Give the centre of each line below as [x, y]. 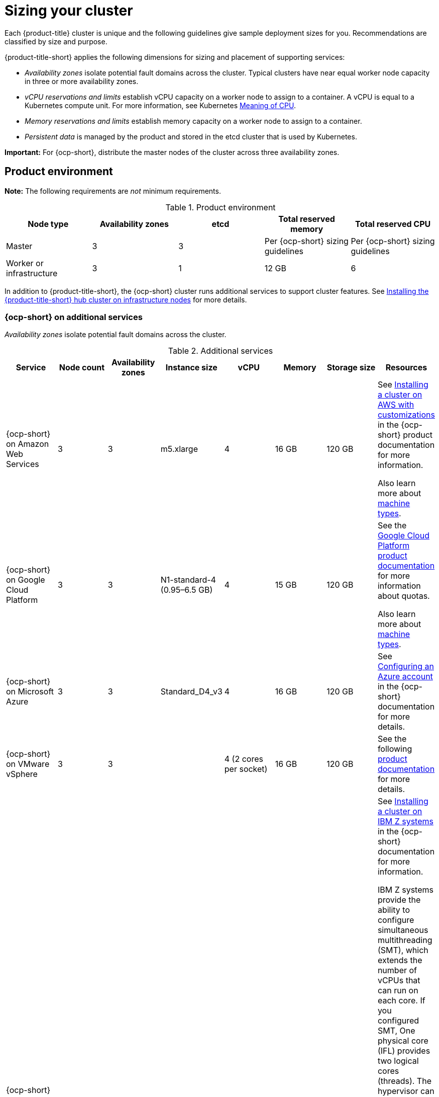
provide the [399, 900]
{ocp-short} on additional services [74, 317]
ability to [394, 910]
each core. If [401, 1001]
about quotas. [404, 596]
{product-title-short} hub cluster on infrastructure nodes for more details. [126, 299]
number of [397, 970]
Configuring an [406, 667]
